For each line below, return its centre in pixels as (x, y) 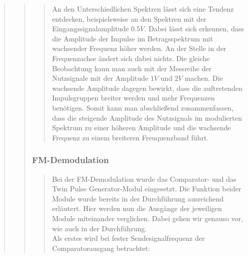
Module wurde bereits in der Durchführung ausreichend (138, 198)
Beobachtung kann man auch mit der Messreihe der (132, 68)
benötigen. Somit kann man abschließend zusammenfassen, (143, 107)
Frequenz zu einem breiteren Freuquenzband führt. (130, 137)
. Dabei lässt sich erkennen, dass (194, 29)
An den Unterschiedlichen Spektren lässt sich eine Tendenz (143, 9)
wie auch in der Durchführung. (100, 228)
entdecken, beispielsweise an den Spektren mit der (129, 18)
